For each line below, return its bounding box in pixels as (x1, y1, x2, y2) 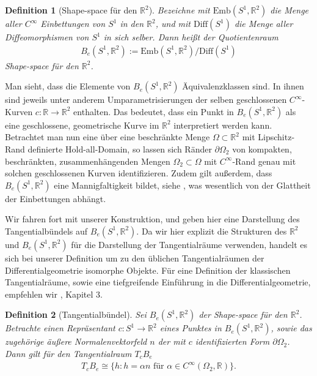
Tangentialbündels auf (5, 224, 88, 237)
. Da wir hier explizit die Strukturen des (136, 224, 287, 237)
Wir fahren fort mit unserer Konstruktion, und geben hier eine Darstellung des (5, 212, 300, 225)
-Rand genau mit (232, 154, 296, 167)
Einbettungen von (40, 17, 106, 29)
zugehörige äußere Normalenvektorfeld (5, 335, 147, 348)
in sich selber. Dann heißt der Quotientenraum (103, 31, 279, 43)
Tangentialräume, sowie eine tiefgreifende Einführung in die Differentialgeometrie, (5, 276, 311, 288)
